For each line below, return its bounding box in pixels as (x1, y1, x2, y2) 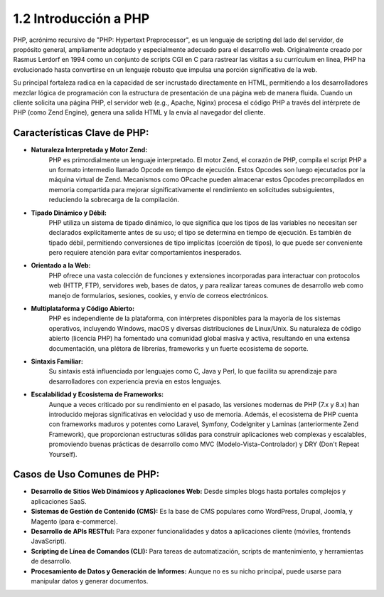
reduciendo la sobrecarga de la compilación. (48, 196, 179, 204)
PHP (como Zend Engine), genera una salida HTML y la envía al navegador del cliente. (13, 108, 266, 117)
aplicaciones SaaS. (31, 497, 87, 505)
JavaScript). (31, 537, 67, 546)
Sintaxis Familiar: (31, 357, 83, 366)
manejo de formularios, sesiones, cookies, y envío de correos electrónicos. (48, 291, 270, 300)
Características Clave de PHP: (13, 127, 149, 139)
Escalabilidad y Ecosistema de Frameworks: (31, 390, 164, 398)
